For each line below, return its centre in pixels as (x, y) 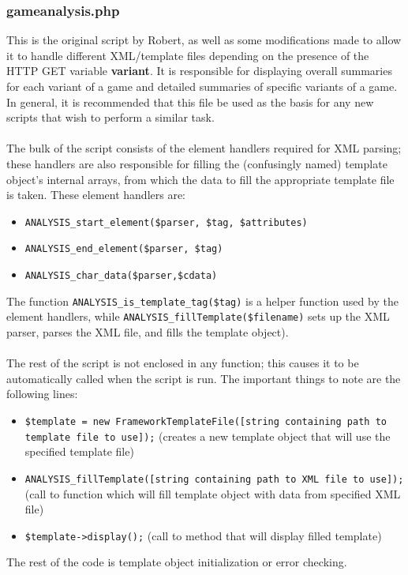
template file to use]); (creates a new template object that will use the (208, 436)
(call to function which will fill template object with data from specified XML (213, 493)
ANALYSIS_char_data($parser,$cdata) (121, 276)
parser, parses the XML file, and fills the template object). (148, 332)
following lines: (42, 394)
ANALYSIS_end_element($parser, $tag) (124, 249)
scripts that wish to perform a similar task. (110, 117)
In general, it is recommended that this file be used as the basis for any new (190, 101)
